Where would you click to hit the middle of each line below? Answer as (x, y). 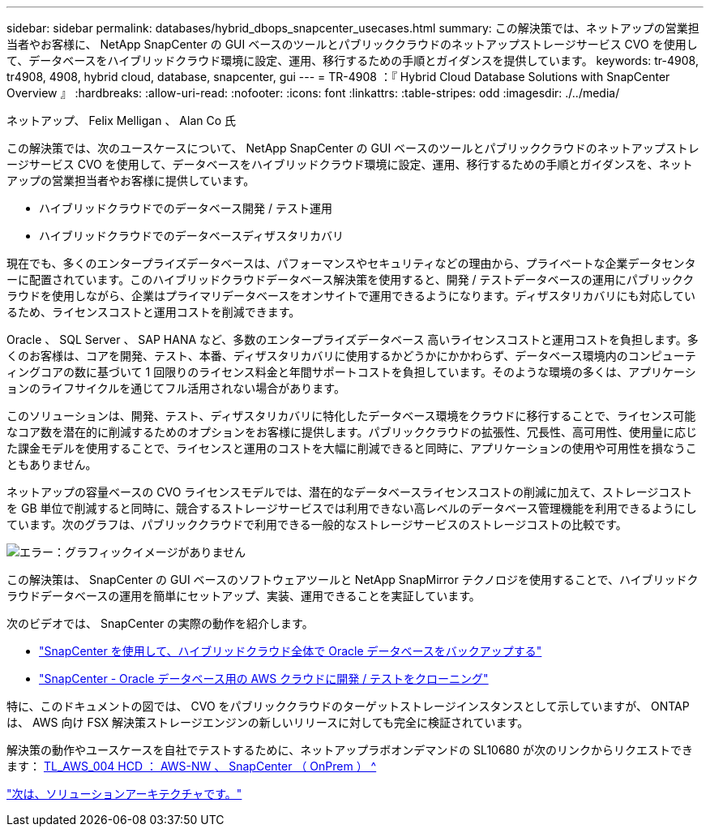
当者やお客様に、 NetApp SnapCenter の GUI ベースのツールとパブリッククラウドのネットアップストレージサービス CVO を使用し (352, 44)
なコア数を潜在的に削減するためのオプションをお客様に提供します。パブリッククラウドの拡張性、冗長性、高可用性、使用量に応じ (352, 432)
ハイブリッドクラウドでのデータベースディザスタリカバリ (191, 236)
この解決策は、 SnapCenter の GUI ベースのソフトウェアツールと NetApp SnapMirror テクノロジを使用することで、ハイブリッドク (353, 580)
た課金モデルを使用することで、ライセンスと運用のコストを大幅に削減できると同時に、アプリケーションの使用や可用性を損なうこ (352, 448)
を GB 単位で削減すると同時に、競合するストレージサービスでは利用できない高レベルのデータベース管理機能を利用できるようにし (352, 508)
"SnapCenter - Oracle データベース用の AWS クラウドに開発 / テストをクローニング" (264, 678)
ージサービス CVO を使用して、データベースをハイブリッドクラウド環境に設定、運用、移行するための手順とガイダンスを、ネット (350, 164)
